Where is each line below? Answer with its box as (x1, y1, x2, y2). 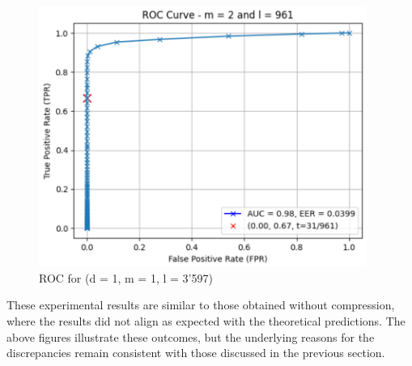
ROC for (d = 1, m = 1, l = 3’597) (39, 269, 213, 286)
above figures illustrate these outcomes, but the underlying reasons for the (6, 328, 375, 345)
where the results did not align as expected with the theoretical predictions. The (6, 313, 406, 330)
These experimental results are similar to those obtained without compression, (6, 296, 395, 313)
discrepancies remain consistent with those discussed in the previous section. (6, 344, 385, 361)
